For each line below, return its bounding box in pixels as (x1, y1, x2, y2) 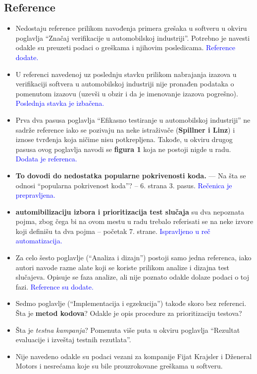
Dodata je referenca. (15, 153, 77, 164)
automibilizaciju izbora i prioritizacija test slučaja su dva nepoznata (15, 206, 245, 217)
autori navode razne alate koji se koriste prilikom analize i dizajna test (15, 262, 230, 272)
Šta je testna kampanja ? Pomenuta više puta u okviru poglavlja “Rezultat (15, 324, 240, 335)
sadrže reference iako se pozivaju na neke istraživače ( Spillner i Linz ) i (15, 124, 235, 135)
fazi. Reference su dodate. (15, 281, 94, 292)
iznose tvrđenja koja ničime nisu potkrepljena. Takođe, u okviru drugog (15, 134, 233, 145)
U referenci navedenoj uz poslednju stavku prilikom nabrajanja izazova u (15, 69, 237, 79)
